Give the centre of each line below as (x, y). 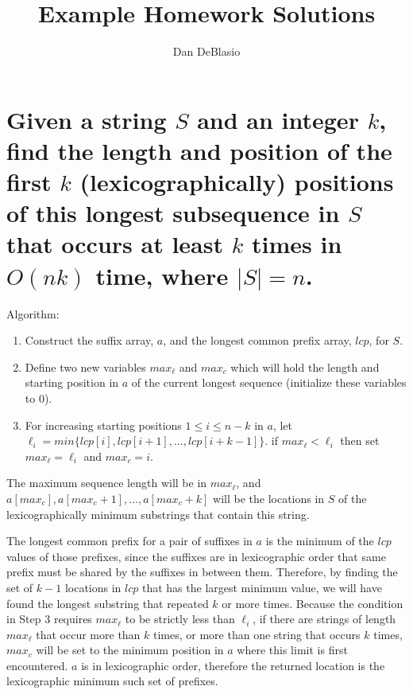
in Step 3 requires (49, 619)
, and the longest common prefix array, (257, 340)
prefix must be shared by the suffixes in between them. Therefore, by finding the (202, 572)
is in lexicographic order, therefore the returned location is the (233, 665)
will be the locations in (269, 498)
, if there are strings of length (324, 619)
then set (360, 441)
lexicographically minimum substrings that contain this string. (158, 514)
